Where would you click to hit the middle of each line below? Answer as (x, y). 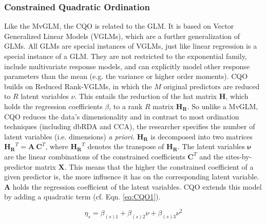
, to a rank (126, 106)
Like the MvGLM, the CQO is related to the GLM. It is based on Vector (119, 26)
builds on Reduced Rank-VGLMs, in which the (78, 86)
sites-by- (239, 156)
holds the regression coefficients (53, 106)
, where (57, 146)
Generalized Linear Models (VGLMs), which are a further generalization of (122, 36)
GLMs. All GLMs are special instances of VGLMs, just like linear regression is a (131, 46)
